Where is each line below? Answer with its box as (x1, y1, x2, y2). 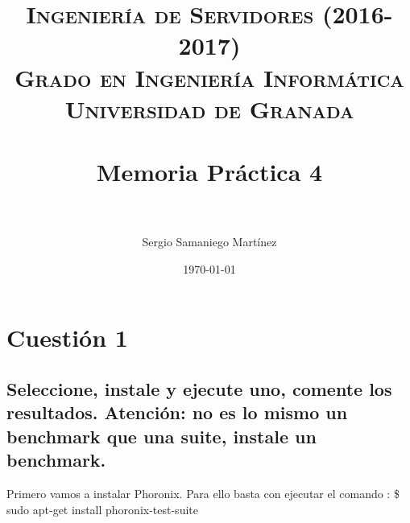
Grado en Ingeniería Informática (14, 60, 404, 93)
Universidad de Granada (64, 92, 354, 125)
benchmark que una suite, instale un (6, 423, 317, 448)
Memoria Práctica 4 (96, 155, 323, 188)
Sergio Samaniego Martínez (142, 233, 277, 250)
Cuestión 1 (6, 321, 128, 354)
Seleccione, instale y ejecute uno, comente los (6, 377, 392, 402)
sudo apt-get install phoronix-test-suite (6, 500, 198, 517)
